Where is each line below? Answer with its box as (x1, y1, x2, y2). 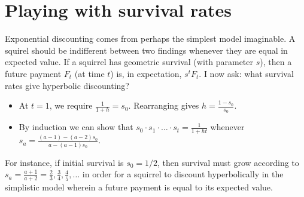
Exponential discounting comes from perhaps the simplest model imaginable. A (5, 32, 296, 45)
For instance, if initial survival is (5, 156, 124, 168)
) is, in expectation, (110, 67, 182, 79)
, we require (49, 99, 93, 112)
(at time (74, 67, 105, 79)
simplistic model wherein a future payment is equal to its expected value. (5, 181, 273, 193)
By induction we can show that (19, 121, 133, 133)
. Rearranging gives (128, 99, 199, 112)
